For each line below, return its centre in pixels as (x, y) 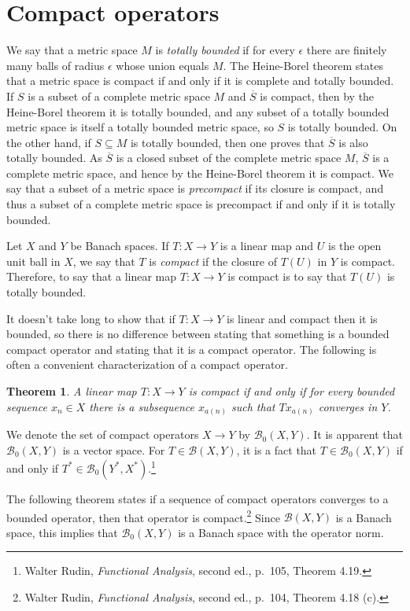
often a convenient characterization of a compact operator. (147, 364)
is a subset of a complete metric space (119, 96)
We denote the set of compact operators (103, 434)
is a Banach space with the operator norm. (281, 532)
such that (253, 406)
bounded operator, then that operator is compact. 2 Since (143, 516)
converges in (348, 406)
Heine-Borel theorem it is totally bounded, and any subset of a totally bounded (198, 111)
